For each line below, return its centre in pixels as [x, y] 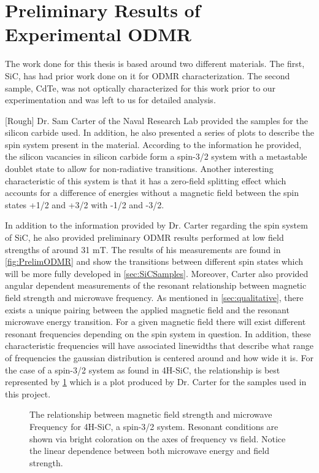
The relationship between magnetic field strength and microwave [151, 414]
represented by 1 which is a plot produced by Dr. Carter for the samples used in [156, 382]
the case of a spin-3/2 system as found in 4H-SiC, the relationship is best [143, 369]
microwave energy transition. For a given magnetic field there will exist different [156, 322]
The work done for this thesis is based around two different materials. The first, [155, 64]
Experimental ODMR [98, 34]
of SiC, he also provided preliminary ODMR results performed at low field [144, 237]
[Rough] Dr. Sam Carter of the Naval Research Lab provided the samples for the [156, 120]
